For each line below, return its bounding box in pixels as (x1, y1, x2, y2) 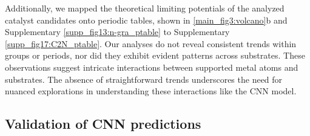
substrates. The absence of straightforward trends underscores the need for (5, 73, 283, 85)
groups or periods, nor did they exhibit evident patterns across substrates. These (5, 49, 305, 62)
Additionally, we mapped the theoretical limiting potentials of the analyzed (5, 2, 285, 14)
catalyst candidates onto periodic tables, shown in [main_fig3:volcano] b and (5, 13, 288, 26)
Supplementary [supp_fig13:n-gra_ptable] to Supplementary (5, 25, 230, 38)
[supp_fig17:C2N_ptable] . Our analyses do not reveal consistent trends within (5, 37, 297, 50)
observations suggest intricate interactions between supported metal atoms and (5, 60, 298, 73)
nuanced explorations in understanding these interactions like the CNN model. (5, 85, 297, 97)
